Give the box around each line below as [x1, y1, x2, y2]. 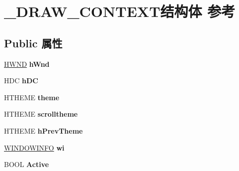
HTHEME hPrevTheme [4, 125, 83, 136]
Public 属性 [4, 35, 63, 50]
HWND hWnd [4, 58, 50, 69]
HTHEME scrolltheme [4, 109, 78, 119]
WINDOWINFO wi [4, 142, 65, 153]
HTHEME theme [4, 92, 60, 102]
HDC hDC [4, 75, 38, 86]
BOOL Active [4, 159, 49, 170]
